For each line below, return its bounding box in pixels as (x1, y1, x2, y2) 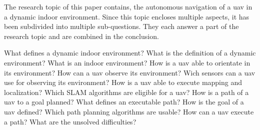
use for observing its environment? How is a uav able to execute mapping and (4, 77, 242, 87)
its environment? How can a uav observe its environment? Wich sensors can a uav (4, 67, 255, 77)
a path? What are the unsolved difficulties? (4, 116, 136, 126)
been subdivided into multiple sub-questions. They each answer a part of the (4, 21, 239, 31)
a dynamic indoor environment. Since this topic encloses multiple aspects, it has (4, 11, 249, 21)
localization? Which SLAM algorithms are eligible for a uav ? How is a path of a (4, 86, 249, 97)
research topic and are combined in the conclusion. (4, 30, 159, 41)
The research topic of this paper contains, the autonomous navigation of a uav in (4, 1, 252, 11)
